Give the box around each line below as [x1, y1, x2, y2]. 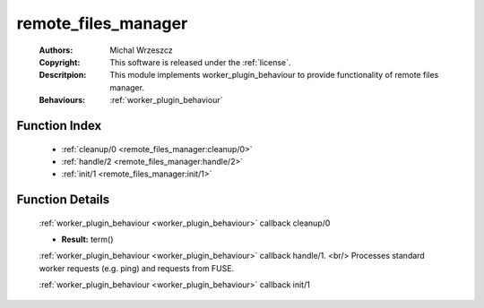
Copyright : [39, 56, 81, 67]
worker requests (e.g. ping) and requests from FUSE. [39, 262, 235, 273]
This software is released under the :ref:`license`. [109, 56, 291, 67]
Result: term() [61, 234, 114, 245]
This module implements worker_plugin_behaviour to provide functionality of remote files [109, 70, 439, 81]
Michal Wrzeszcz [109, 45, 174, 56]
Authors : [39, 45, 73, 56]
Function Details [16, 192, 110, 208]
